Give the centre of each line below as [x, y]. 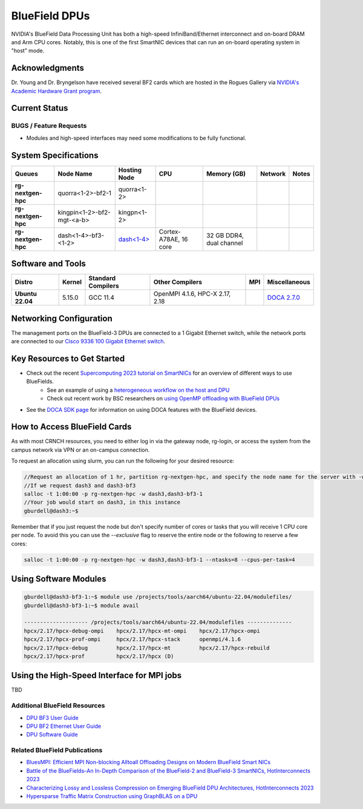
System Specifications [55, 155]
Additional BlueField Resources [58, 705]
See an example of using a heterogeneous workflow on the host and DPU [138, 390]
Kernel [72, 282]
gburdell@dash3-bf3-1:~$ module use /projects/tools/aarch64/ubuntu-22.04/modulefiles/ [158, 597]
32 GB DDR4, [225, 235]
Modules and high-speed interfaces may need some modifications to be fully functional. [136, 138]
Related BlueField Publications [57, 750]
